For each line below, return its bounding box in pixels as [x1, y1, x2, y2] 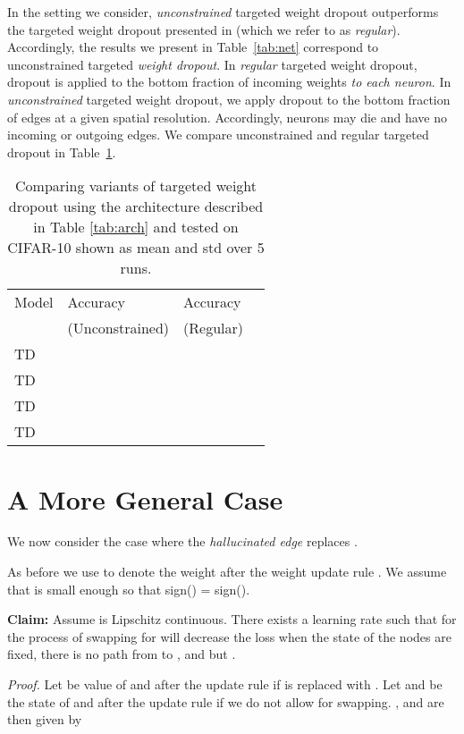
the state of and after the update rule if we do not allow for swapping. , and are [7, 692, 444, 711]
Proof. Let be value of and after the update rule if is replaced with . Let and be [7, 675, 443, 694]
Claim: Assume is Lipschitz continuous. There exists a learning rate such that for [7, 610, 457, 629]
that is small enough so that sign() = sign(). [7, 579, 250, 598]
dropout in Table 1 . [7, 142, 116, 161]
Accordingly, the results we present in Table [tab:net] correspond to [7, 38, 379, 56]
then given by [7, 710, 82, 729]
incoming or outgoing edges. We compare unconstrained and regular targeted [7, 125, 429, 144]
